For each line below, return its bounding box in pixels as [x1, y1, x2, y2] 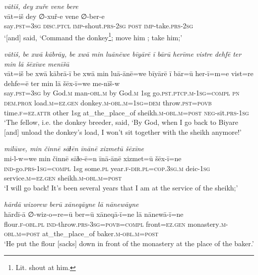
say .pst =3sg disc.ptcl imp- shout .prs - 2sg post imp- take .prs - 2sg [4, 20, 193, 31]
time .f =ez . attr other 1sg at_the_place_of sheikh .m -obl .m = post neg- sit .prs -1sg [4, 107, 249, 117]
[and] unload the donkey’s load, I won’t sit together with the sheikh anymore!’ [4, 126, 242, 137]
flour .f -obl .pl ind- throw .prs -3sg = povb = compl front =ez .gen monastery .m [4, 218, 226, 229]
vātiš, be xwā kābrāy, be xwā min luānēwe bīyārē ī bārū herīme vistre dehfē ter [4, 49, 242, 59]
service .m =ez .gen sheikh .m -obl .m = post [4, 173, 122, 183]
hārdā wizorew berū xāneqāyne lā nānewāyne [4, 199, 139, 209]
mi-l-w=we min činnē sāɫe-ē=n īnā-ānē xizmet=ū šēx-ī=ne [4, 153, 182, 163]
